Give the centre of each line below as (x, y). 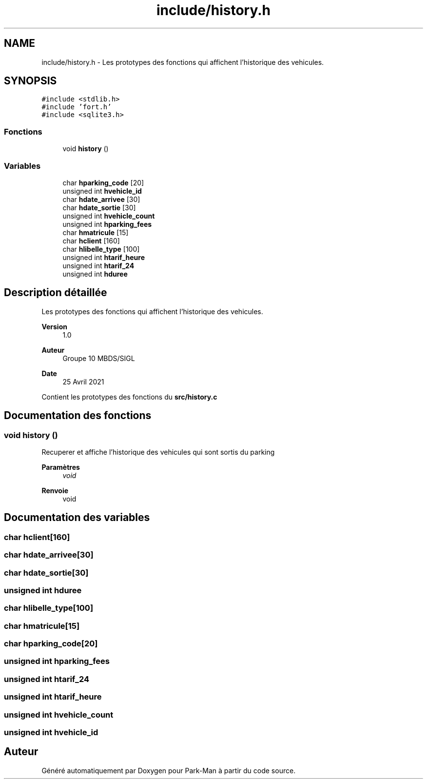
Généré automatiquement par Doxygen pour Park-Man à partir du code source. (169, 770)
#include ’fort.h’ (77, 107)
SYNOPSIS (30, 81)
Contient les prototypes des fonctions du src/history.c (129, 397)
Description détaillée (56, 293)
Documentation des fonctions (78, 416)
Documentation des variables (77, 518)
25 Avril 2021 (83, 381)
